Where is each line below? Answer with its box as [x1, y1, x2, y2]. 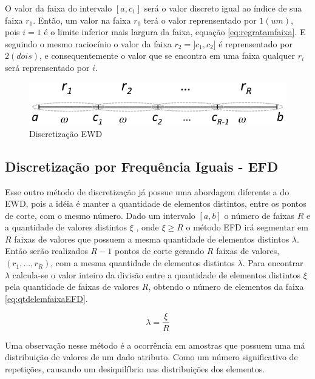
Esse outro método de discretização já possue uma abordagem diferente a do [5, 185, 290, 198]
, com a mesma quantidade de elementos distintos [50, 257, 235, 269]
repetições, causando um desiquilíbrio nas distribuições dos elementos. [5, 362, 265, 375]
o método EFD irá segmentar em [186, 221, 308, 233]
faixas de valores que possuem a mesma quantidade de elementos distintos [14, 232, 290, 245]
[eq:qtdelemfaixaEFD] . [5, 292, 88, 304]
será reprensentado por [5, 61, 90, 73]
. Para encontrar [242, 257, 303, 269]
